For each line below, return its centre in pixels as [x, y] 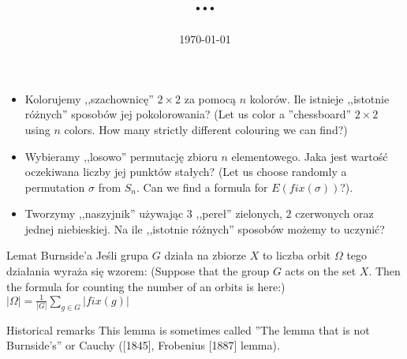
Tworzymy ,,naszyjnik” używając [104, 213]
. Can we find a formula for [202, 187]
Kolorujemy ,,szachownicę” [89, 98]
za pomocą [210, 98]
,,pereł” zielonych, [239, 213]
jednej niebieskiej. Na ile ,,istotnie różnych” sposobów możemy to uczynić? [205, 228]
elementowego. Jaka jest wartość [310, 156]
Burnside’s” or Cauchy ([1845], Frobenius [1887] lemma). [143, 345]
